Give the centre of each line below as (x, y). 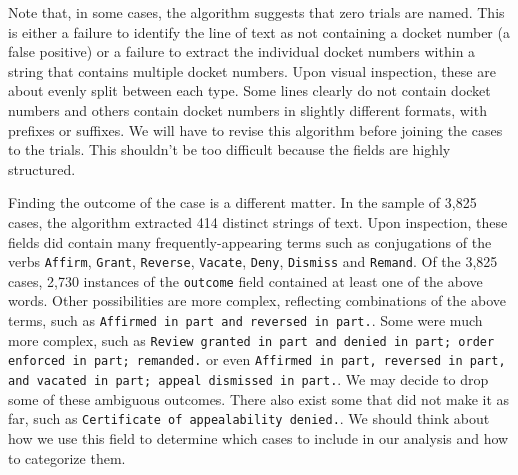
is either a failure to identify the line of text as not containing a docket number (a (259, 31)
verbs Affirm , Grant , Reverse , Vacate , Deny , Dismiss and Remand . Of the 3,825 (253, 261)
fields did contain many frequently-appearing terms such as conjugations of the (250, 241)
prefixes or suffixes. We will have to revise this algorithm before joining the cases (255, 129)
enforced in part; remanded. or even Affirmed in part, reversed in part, (257, 359)
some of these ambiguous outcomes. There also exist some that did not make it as (259, 398)
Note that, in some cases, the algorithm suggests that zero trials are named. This (256, 12)
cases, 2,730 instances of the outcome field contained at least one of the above (245, 280)
